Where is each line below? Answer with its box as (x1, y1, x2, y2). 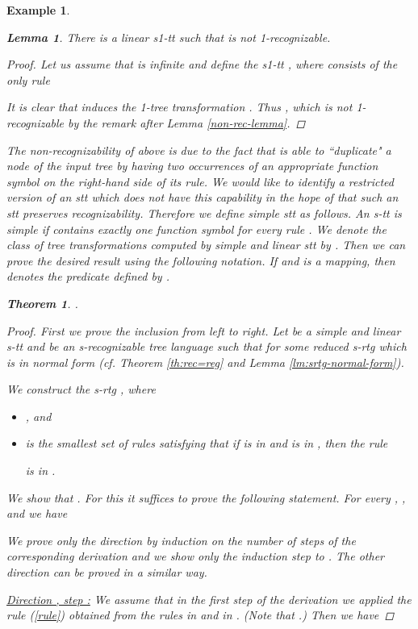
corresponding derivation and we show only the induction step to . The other (6, 548, 385, 564)
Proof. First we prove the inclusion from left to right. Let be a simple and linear (6, 322, 401, 339)
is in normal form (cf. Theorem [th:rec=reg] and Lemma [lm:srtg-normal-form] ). (6, 353, 404, 370)
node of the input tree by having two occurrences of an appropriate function (6, 157, 378, 174)
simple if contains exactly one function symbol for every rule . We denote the (6, 220, 387, 237)
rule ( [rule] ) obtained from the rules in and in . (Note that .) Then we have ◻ (6, 606, 395, 623)
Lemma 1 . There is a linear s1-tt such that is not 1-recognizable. (6, 28, 331, 45)
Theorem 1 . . (6, 294, 78, 311)
